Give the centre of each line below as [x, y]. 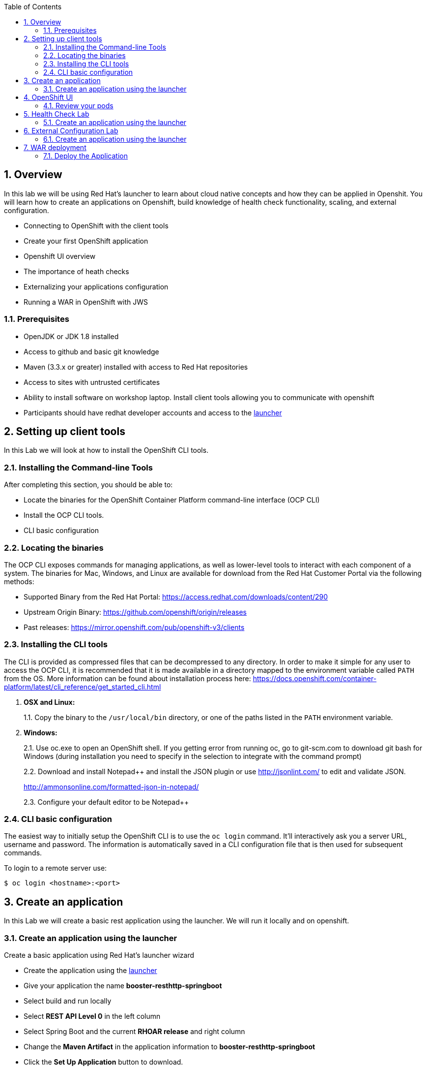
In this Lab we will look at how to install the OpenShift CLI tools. [106, 450]
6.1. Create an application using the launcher [115, 139]
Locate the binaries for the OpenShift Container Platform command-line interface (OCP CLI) [172, 500]
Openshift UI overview [60, 256]
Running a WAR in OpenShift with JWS [86, 302]
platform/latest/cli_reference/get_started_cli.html [83, 687]
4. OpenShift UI [48, 97]
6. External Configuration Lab [71, 131]
